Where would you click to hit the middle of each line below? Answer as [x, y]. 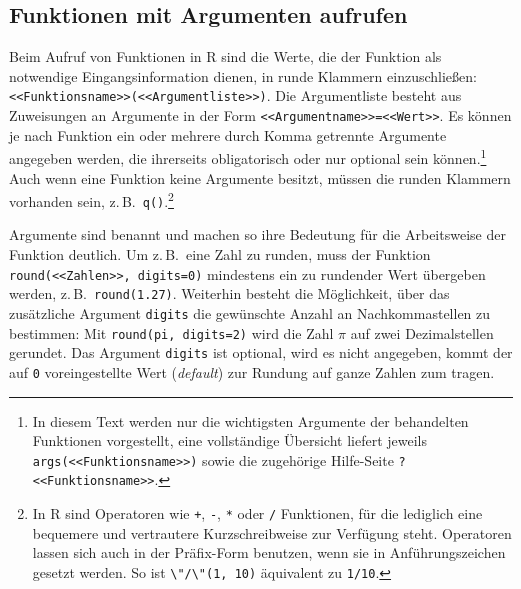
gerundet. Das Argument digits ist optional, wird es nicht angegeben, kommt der [261, 352]
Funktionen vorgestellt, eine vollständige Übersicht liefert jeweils [229, 440]
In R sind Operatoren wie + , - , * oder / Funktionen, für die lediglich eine [257, 513]
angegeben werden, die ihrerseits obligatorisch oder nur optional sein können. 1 [248, 156]
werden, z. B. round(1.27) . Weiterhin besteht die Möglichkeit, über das [229, 293]
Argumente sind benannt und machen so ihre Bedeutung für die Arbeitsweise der [257, 234]
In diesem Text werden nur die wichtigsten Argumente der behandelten [250, 420]
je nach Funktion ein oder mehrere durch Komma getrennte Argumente [228, 134]
